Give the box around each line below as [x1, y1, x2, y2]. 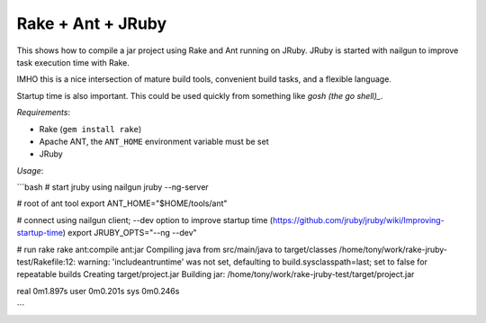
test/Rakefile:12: [16, 256, 76, 267]
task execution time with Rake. [16, 57, 130, 67]
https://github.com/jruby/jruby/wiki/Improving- [272, 214, 445, 225]
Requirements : [16, 107, 71, 118]
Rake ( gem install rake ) [39, 123, 142, 134]
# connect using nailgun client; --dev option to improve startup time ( [16, 214, 274, 225]
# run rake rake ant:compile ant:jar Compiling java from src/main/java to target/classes [16, 244, 337, 255]
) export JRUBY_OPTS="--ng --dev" [62, 228, 197, 238]
